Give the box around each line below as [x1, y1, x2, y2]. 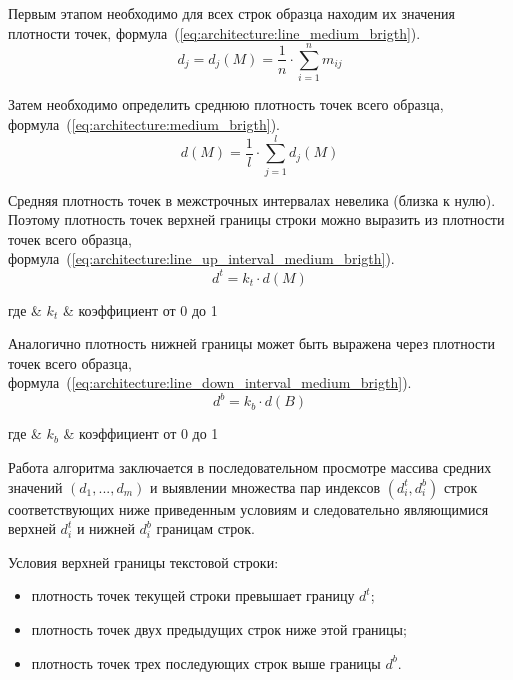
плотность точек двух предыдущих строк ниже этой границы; [31, 618, 407, 639]
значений [8, 476, 63, 497]
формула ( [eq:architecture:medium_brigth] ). [8, 113, 280, 134]
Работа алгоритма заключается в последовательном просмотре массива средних [8, 456, 492, 477]
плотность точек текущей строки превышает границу [31, 585, 355, 606]
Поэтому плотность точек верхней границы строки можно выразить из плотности [8, 209, 505, 230]
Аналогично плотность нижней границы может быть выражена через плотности [8, 333, 495, 354]
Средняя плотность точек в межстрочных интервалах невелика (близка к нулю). [8, 189, 496, 210]
